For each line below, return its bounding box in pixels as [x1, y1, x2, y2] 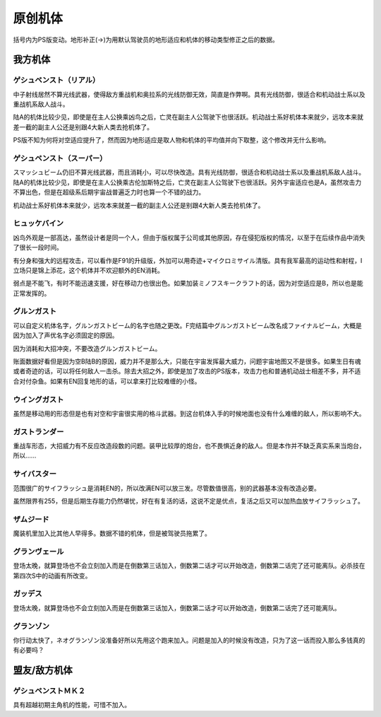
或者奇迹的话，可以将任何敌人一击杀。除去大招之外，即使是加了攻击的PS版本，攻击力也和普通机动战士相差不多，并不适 [13, 367, 361, 375]
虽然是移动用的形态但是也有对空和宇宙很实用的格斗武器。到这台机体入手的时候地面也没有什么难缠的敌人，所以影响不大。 [13, 409, 365, 417]
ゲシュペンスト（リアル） [13, 75, 100, 85]
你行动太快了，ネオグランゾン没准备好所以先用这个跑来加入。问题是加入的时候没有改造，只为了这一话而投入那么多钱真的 [13, 636, 365, 644]
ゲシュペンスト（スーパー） [13, 153, 107, 163]
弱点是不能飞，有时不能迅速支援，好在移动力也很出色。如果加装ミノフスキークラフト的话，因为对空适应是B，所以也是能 [13, 279, 363, 288]
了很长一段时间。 [13, 243, 63, 252]
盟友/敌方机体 [13, 665, 73, 677]
